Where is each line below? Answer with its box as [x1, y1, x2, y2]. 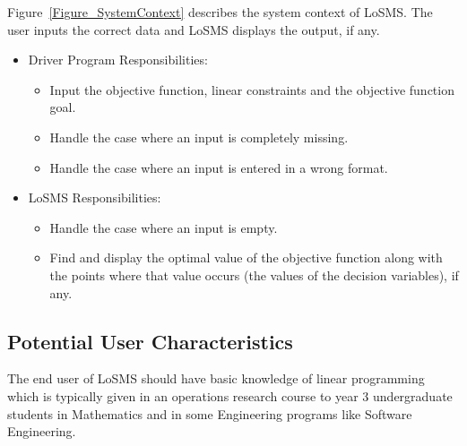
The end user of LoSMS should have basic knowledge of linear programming [7, 369, 425, 388]
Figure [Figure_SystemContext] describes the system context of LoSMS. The [7, 3, 433, 21]
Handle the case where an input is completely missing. [49, 127, 349, 146]
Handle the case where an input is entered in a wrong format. [49, 158, 388, 176]
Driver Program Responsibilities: [28, 50, 208, 69]
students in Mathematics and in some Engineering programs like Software [7, 404, 412, 423]
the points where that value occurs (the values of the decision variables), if [49, 265, 459, 284]
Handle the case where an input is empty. [49, 218, 278, 236]
